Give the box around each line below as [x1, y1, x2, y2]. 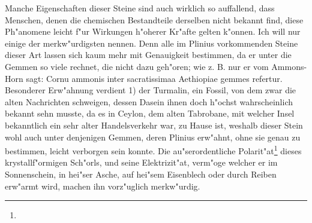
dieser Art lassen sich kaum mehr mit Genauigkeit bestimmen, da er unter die [5, 48, 292, 61]
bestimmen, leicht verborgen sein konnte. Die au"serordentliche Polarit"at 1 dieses [5, 143, 302, 157]
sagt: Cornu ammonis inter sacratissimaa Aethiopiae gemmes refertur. [26, 72, 283, 84]
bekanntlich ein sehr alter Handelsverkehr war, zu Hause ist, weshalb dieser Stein [5, 118, 303, 131]
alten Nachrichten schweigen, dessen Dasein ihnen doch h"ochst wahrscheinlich [5, 95, 293, 108]
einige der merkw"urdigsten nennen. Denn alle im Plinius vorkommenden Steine [5, 36, 298, 49]
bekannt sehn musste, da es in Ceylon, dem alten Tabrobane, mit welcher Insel [5, 107, 295, 120]
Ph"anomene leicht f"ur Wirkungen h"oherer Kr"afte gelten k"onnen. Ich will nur [5, 25, 301, 38]
